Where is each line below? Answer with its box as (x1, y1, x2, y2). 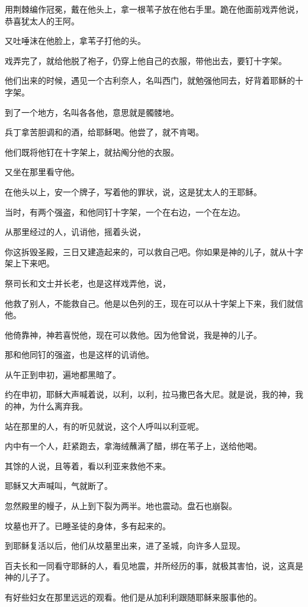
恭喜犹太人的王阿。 (5, 14, 79, 27)
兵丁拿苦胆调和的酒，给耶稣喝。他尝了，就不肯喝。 (5, 126, 204, 138)
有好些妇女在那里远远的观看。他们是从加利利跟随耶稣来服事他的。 (5, 591, 262, 603)
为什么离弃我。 (29, 400, 88, 412)
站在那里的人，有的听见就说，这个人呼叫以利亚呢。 (5, 420, 204, 432)
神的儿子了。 (5, 571, 54, 583)
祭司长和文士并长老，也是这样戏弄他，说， (5, 277, 171, 289)
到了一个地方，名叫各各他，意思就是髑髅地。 (5, 106, 179, 118)
